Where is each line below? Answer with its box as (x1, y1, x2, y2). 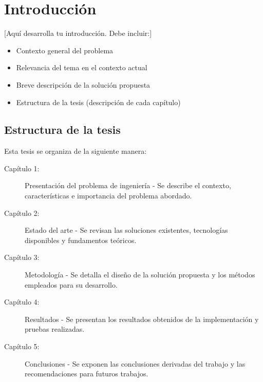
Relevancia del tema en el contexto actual (16, 62, 147, 73)
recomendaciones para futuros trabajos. (25, 368, 148, 379)
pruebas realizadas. (25, 324, 85, 334)
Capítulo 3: (4, 252, 40, 263)
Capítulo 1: (4, 163, 40, 173)
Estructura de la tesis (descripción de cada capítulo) (16, 96, 181, 107)
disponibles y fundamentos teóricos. (25, 234, 137, 245)
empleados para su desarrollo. (25, 279, 118, 290)
